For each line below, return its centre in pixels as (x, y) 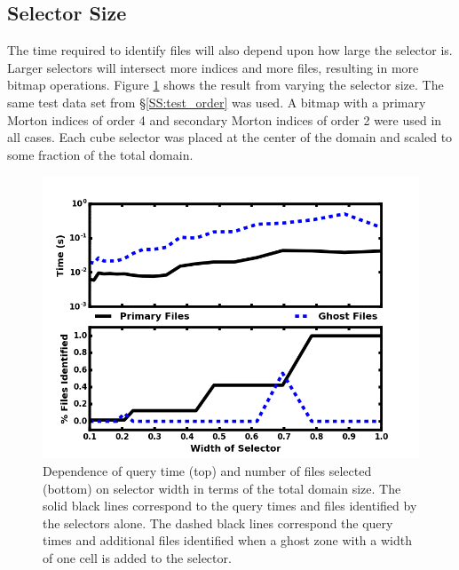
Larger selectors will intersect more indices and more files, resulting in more (213, 67)
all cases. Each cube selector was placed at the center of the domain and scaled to (230, 137)
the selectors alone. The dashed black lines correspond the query (218, 522)
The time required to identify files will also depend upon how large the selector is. (230, 50)
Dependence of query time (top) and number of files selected (207, 470)
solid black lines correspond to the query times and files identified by (230, 506)
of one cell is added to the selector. (137, 557)
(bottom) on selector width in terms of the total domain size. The (222, 488)
